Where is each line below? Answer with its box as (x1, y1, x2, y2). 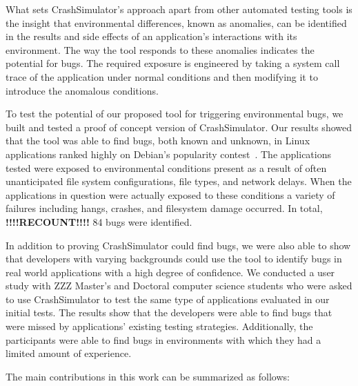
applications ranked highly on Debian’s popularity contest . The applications (6, 146, 331, 161)
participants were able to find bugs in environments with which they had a (6, 332, 321, 347)
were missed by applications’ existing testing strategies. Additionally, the (6, 319, 313, 334)
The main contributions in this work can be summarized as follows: (6, 369, 290, 383)
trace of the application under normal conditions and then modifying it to (6, 69, 318, 84)
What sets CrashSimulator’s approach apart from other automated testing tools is (6, 2, 352, 16)
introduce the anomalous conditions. (6, 83, 159, 97)
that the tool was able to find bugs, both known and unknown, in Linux (6, 133, 310, 148)
